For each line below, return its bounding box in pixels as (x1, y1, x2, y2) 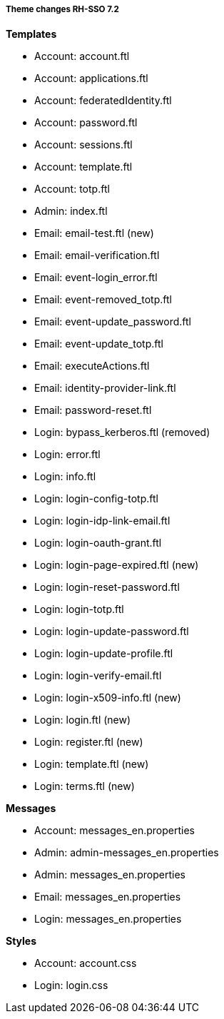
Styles (6, 935, 37, 948)
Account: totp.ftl (34, 183, 110, 196)
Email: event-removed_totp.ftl (34, 293, 172, 306)
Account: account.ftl (34, 50, 130, 63)
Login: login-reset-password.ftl (34, 581, 180, 594)
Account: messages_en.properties (34, 824, 195, 837)
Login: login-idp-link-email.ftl (34, 514, 170, 527)
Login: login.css (34, 979, 108, 992)
